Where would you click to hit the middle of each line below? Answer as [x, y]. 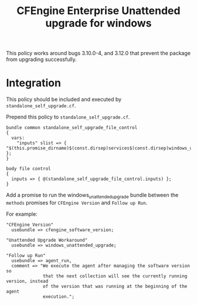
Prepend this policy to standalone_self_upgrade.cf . [68, 117]
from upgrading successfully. [42, 59]
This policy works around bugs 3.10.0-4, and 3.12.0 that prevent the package [98, 53]
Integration [34, 83]
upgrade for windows [98, 23]
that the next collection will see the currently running [115, 276]
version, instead [27, 281]
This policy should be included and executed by [64, 99]
